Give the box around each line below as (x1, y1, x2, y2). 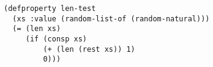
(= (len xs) (12, 24, 61, 33)
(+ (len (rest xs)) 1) (43, 44, 135, 54)
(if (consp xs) (25, 34, 88, 43)
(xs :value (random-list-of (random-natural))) (12, 14, 210, 23)
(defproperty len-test (4, 4, 96, 13)
